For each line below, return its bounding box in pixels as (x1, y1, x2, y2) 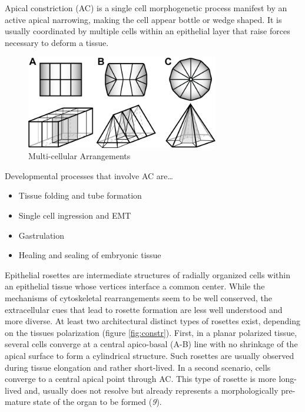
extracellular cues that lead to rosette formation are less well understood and (5, 303, 283, 315)
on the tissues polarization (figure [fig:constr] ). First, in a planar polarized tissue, (5, 326, 297, 338)
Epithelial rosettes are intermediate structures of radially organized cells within (5, 268, 291, 281)
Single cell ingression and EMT (18, 209, 131, 222)
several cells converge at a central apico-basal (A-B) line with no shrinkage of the (5, 338, 298, 350)
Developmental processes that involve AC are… (5, 169, 173, 182)
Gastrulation (18, 229, 65, 241)
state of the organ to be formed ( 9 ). (33, 395, 162, 408)
